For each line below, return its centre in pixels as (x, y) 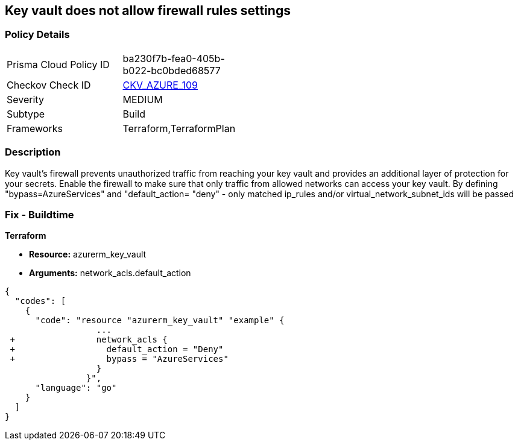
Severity (25, 99)
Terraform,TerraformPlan (179, 128)
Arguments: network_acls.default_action (110, 273)
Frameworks (35, 128)
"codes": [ (40, 301)
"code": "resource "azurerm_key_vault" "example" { (160, 320)
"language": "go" (76, 388)
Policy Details (37, 35)
